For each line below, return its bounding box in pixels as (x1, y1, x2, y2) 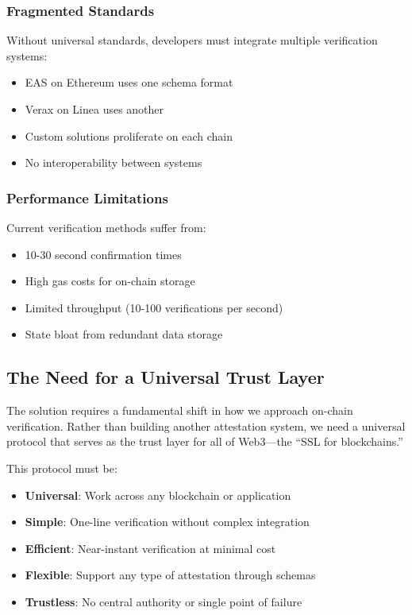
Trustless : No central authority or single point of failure (25, 593, 302, 609)
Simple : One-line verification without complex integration (25, 513, 310, 530)
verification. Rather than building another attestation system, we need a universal (6, 417, 406, 434)
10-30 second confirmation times (25, 246, 182, 262)
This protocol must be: (6, 459, 117, 476)
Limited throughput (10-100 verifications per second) (25, 299, 283, 315)
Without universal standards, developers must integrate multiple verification (6, 32, 378, 48)
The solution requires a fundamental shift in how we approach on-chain (6, 402, 353, 419)
